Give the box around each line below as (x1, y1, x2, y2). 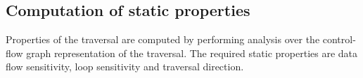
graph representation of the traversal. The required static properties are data (26, 45, 358, 60)
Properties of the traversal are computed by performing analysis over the (6, 32, 320, 47)
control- (322, 32, 356, 47)
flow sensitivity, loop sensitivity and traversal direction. (6, 59, 244, 74)
